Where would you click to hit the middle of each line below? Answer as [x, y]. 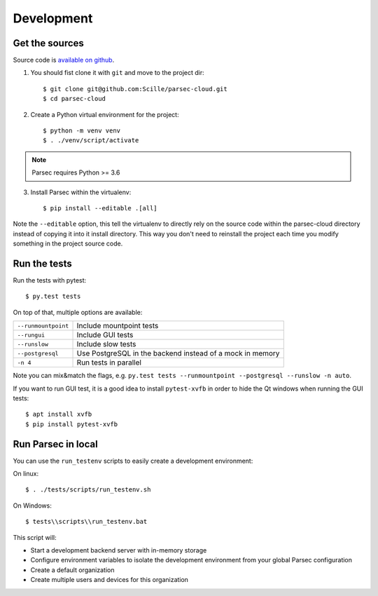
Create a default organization [72, 570]
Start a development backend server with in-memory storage [119, 550]
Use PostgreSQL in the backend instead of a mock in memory [178, 353]
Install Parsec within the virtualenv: [81, 192]
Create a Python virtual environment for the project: [105, 114]
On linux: [26, 474]
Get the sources [48, 43]
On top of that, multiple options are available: [78, 312]
